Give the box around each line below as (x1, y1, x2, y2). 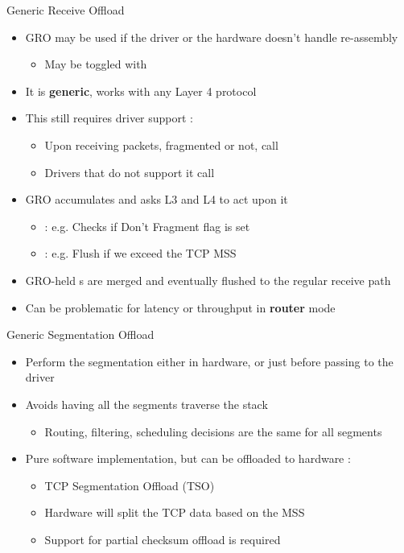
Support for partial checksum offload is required (44, 530, 281, 547)
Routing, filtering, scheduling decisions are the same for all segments (44, 423, 382, 440)
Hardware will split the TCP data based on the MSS (44, 504, 305, 521)
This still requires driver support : (25, 109, 193, 126)
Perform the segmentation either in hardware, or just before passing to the (25, 353, 394, 369)
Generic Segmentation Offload (6, 326, 155, 343)
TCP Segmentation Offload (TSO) (44, 477, 215, 493)
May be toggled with (44, 56, 147, 72)
